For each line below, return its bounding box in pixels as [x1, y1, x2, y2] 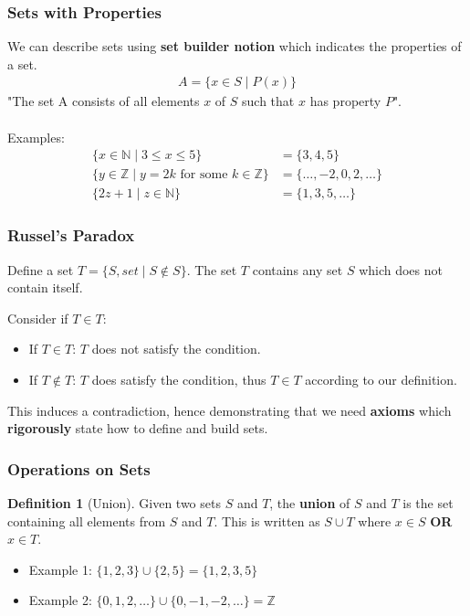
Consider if [7, 308, 68, 327]
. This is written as [214, 511, 320, 530]
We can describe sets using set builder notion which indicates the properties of [7, 37, 462, 56]
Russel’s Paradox [7, 224, 135, 247]
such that [242, 91, 295, 111]
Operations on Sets [7, 457, 151, 480]
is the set [402, 493, 454, 512]
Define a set [7, 260, 74, 279]
